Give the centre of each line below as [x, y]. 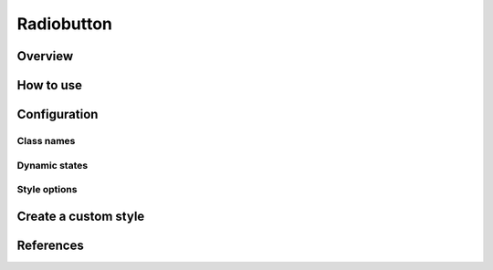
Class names [46, 140]
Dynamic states [52, 165]
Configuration [58, 114]
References [50, 245]
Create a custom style [81, 216]
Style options [47, 190]
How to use [49, 85]
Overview [45, 56]
